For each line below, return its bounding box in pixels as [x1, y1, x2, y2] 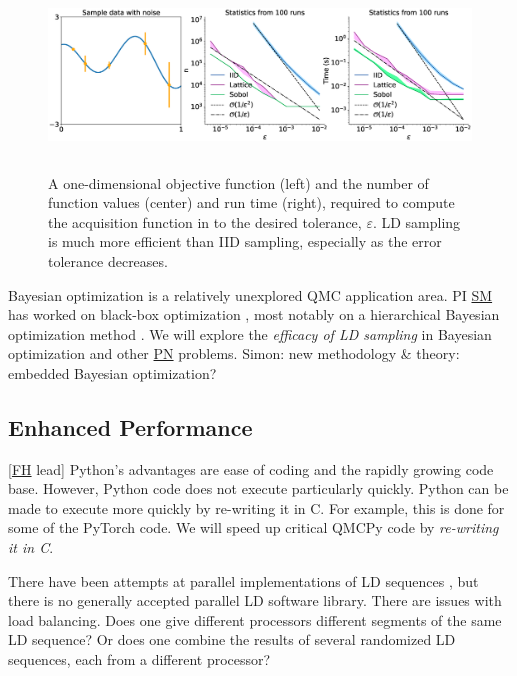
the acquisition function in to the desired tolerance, [48, 211, 362, 232]
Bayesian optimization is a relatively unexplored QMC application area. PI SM [8, 284, 493, 305]
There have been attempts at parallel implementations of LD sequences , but [8, 570, 479, 591]
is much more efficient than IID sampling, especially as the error [48, 231, 442, 252]
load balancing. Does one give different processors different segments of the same [8, 609, 502, 630]
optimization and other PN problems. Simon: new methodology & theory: [8, 343, 460, 364]
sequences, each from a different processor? [8, 649, 271, 670]
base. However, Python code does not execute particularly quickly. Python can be [8, 478, 509, 499]
